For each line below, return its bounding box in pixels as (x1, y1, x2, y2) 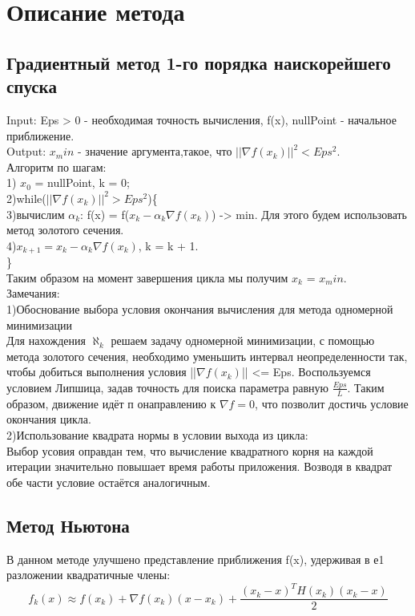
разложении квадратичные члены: (6, 566, 171, 583)
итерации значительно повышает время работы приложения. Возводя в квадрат (6, 458, 393, 475)
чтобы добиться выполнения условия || (6, 363, 197, 380)
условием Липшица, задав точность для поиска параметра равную (6, 379, 329, 395)
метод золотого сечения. (6, 221, 124, 238)
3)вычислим (6, 205, 65, 222)
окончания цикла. (6, 411, 91, 428)
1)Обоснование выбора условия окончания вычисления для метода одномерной (6, 300, 393, 317)
